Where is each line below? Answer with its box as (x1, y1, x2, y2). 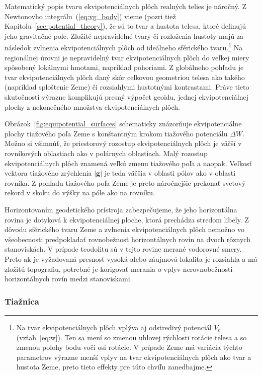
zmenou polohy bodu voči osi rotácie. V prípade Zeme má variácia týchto (16, 342, 242, 352)
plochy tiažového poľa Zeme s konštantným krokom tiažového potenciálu (5, 128, 228, 138)
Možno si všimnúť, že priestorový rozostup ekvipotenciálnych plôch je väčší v (5, 138, 242, 148)
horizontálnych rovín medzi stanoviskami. (5, 273, 132, 284)
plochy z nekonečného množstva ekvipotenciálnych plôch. (5, 101, 180, 112)
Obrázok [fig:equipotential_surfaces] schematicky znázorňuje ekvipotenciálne (5, 118, 242, 129)
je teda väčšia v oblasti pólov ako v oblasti (104, 168, 236, 178)
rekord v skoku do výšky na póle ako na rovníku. (5, 187, 155, 198)
